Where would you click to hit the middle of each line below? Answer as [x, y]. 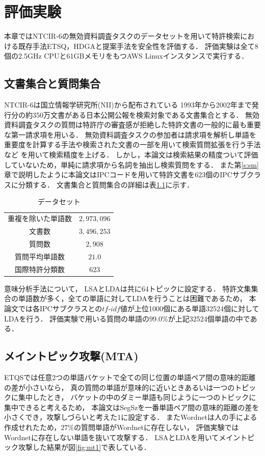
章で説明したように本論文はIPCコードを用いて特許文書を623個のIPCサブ [125, 175]
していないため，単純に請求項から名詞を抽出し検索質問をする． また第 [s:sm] [131, 164]
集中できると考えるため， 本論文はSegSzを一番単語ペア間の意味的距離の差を [132, 407]
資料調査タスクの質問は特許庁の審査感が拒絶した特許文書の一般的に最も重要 [132, 125]
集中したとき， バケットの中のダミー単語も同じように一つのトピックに [137, 397]
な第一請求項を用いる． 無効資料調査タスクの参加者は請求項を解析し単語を [130, 134]
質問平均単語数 [40, 256]
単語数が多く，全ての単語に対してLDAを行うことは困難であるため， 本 [137, 298]
